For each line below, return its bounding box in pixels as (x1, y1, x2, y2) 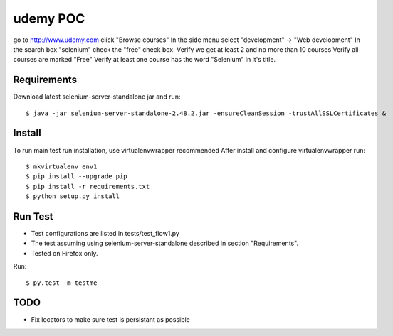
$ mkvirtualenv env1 (26, 162, 98, 170)
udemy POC (13, 11, 85, 26)
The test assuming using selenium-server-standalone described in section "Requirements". (31, 239, 299, 248)
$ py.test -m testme (26, 278, 98, 287)
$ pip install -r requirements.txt (26, 182, 150, 190)
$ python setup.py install (26, 193, 120, 200)
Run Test (13, 210, 53, 222)
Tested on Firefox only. (31, 249, 98, 257)
